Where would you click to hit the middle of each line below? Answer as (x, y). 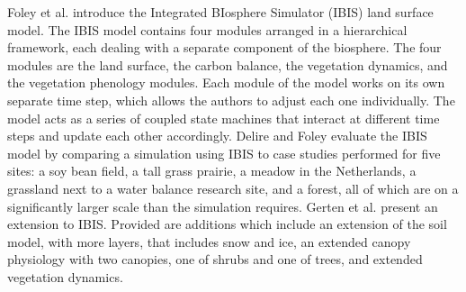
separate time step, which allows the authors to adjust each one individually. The (231, 100)
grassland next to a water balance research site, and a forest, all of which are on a (233, 188)
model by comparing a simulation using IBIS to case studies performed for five (224, 153)
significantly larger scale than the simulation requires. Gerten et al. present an (223, 206)
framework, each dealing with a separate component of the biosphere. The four (224, 47)
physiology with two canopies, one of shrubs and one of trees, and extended (215, 259)
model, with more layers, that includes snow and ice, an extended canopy (209, 241)
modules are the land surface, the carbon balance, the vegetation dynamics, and (228, 64)
